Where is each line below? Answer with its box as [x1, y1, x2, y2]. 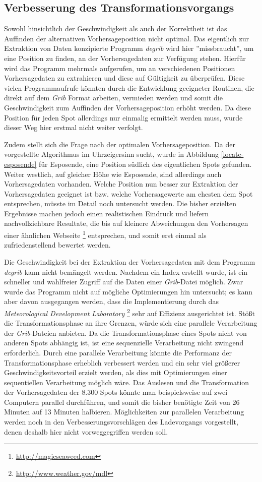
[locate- [221, 149, 244, 159]
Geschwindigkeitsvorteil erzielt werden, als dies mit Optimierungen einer [4, 367, 227, 378]
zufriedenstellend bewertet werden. [4, 239, 111, 250]
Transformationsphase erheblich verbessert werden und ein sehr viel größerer [4, 357, 240, 368]
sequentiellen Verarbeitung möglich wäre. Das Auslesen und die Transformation [4, 377, 249, 387]
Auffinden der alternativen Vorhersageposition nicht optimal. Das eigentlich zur [4, 33, 249, 43]
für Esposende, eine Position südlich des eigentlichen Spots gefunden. [38, 158, 252, 169]
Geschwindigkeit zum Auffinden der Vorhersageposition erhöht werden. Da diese [4, 102, 251, 112]
